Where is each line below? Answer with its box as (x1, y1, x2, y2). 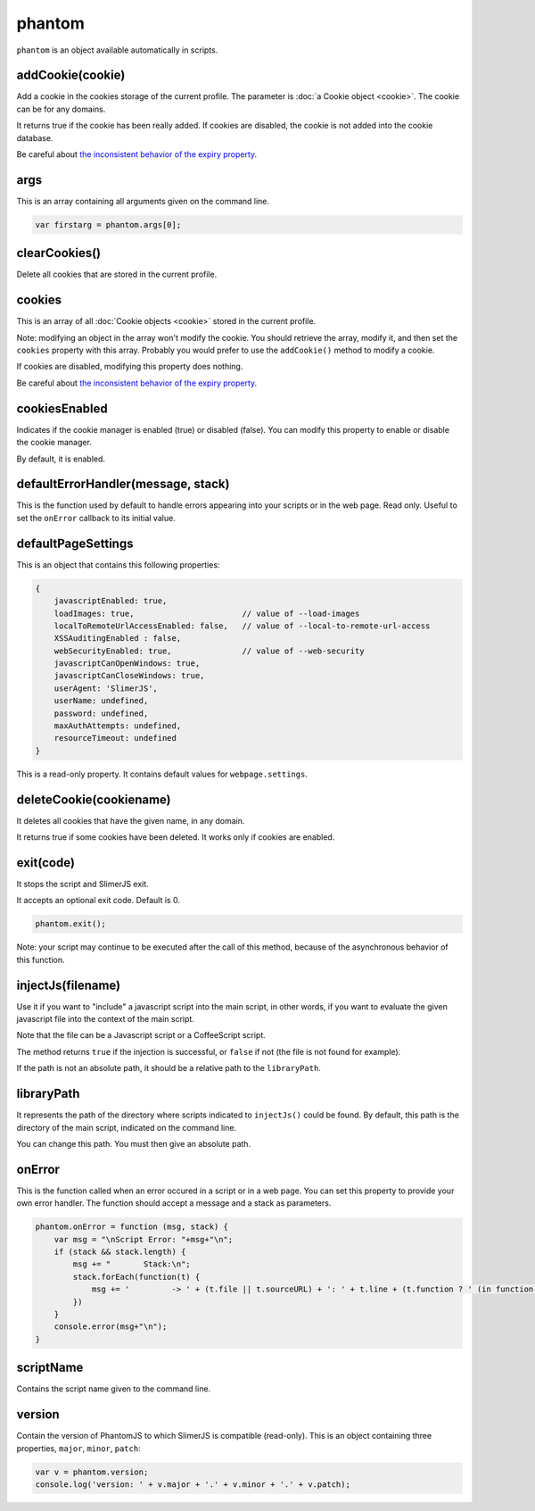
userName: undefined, (53, 696, 149, 706)
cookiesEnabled (16, 401, 108, 416)
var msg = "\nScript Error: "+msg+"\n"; (53, 1234, 234, 1244)
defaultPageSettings (16, 535, 134, 551)
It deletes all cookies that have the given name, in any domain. (16, 815, 245, 826)
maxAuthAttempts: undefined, (53, 721, 182, 731)
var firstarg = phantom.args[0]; (35, 220, 182, 229)
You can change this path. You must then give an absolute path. (16, 1138, 251, 1149)
